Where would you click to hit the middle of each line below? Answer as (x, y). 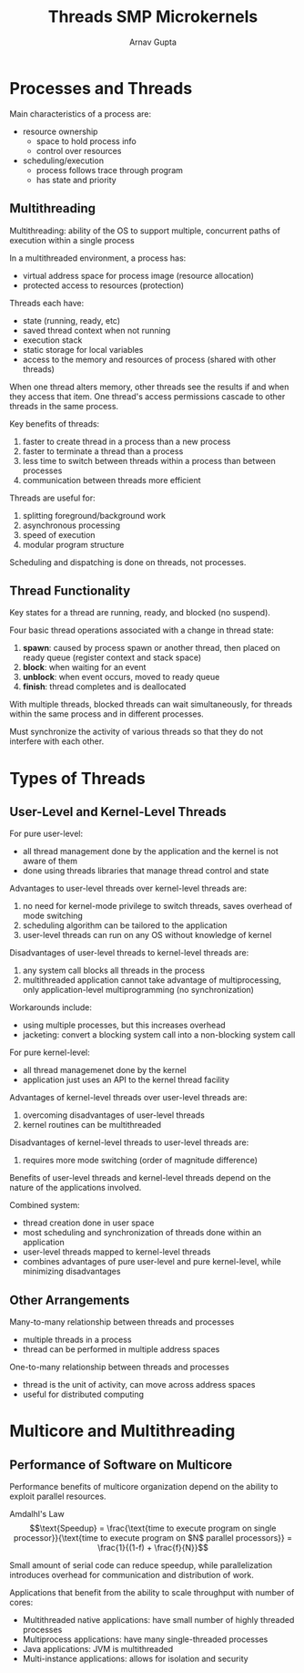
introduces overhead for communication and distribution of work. (132, 1575)
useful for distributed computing (83, 1394)
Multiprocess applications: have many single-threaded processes (145, 1639)
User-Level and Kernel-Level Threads (118, 812)
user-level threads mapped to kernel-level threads (117, 1252)
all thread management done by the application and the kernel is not (151, 852)
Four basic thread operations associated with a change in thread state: (142, 630)
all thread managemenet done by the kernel (104, 1070)
